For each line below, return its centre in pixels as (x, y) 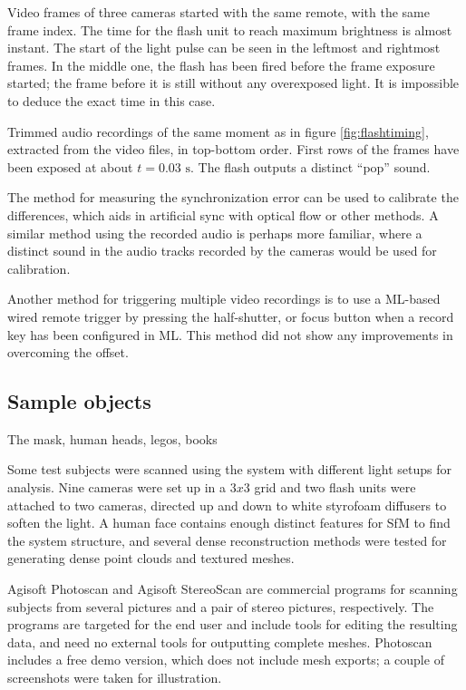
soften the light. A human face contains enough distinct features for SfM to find (229, 523)
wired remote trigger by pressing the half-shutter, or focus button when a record (231, 316)
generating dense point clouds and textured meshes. (151, 558)
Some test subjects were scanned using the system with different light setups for (229, 469)
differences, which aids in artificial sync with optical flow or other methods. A (223, 214)
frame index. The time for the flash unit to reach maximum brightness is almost (230, 29)
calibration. (39, 268)
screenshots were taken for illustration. (115, 678)
